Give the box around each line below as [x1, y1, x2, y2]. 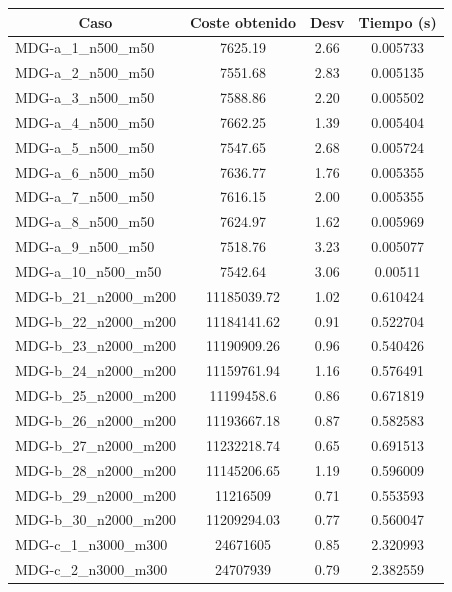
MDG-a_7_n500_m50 [15, 186, 155, 207]
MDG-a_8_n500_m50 [15, 211, 155, 232]
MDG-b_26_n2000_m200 [15, 410, 176, 430]
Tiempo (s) [358, 11, 437, 32]
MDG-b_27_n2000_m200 [15, 434, 176, 455]
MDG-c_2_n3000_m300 [15, 559, 168, 580]
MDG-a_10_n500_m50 [15, 260, 162, 281]
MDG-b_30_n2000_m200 [15, 509, 176, 530]
